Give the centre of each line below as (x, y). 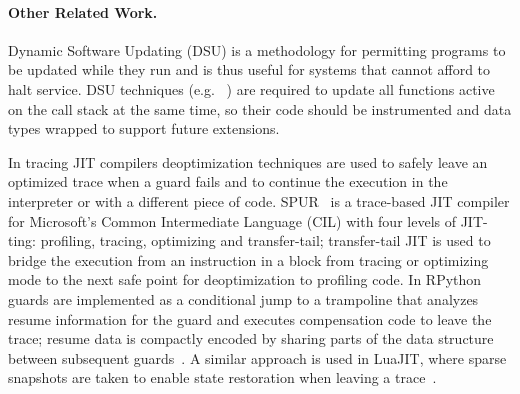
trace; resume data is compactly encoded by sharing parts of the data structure (251, 338)
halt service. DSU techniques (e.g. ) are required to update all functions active (251, 88)
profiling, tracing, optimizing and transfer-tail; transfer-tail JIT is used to (265, 240)
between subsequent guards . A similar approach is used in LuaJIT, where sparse (257, 357)
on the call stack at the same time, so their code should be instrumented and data (260, 108)
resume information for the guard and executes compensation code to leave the (250, 318)
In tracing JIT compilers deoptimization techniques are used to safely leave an (248, 161)
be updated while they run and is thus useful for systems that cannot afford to (249, 69)
